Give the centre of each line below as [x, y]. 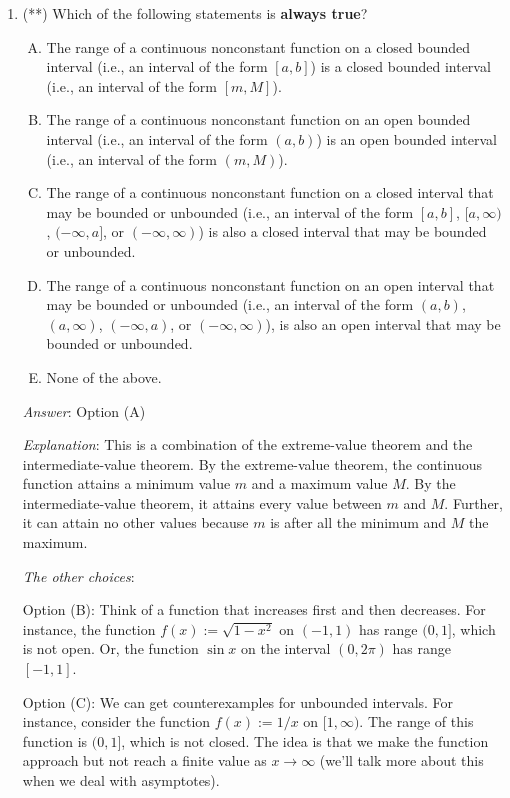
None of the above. [104, 376]
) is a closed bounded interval [400, 66]
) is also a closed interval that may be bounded [342, 231]
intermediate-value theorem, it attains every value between [202, 502]
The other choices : [78, 575]
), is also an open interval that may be [383, 323]
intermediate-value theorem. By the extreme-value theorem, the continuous [252, 463]
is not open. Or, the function [110, 648]
